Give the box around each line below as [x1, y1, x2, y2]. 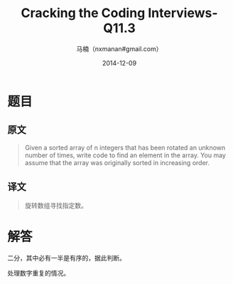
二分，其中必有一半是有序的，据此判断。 [7, 253, 126, 262]
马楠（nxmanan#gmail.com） [76, 44, 163, 53]
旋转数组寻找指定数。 [24, 201, 87, 209]
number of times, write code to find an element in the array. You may [24, 151, 226, 159]
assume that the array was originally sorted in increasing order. [24, 158, 210, 167]
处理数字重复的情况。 [7, 268, 70, 277]
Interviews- [148, 5, 218, 21]
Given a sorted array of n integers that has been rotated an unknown [24, 143, 226, 152]
